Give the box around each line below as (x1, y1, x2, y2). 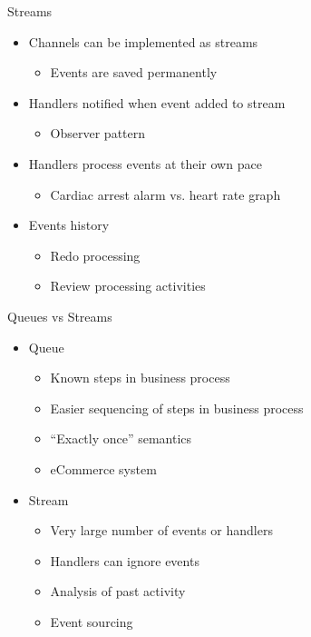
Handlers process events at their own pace (28, 154, 262, 173)
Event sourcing (50, 612, 133, 631)
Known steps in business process (50, 368, 230, 387)
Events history (28, 215, 110, 234)
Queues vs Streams (7, 306, 112, 325)
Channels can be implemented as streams (28, 32, 258, 51)
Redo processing (50, 245, 141, 264)
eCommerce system (50, 459, 157, 478)
